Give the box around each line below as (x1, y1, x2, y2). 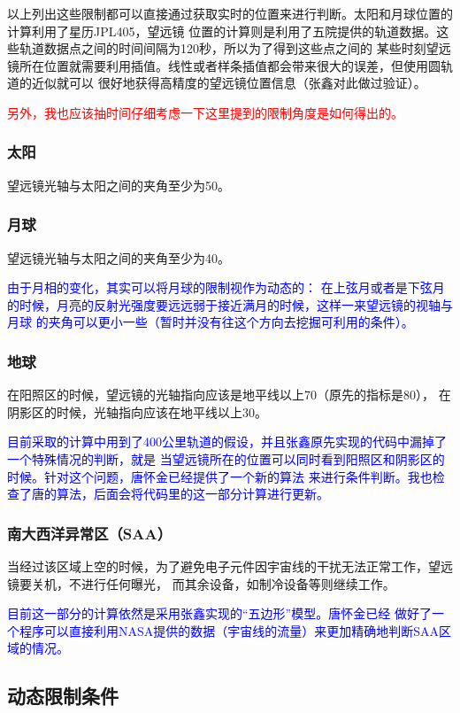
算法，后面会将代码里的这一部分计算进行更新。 (56, 484, 329, 503)
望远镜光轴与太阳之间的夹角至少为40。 (7, 248, 230, 267)
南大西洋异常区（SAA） (7, 522, 172, 544)
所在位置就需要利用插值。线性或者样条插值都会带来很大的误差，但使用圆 (19, 56, 441, 74)
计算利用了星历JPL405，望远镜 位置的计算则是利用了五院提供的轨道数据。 (7, 21, 437, 40)
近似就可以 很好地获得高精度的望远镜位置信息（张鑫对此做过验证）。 (31, 74, 426, 92)
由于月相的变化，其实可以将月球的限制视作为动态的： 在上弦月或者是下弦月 (7, 278, 445, 297)
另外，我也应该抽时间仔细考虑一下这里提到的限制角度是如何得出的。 (7, 103, 403, 121)
